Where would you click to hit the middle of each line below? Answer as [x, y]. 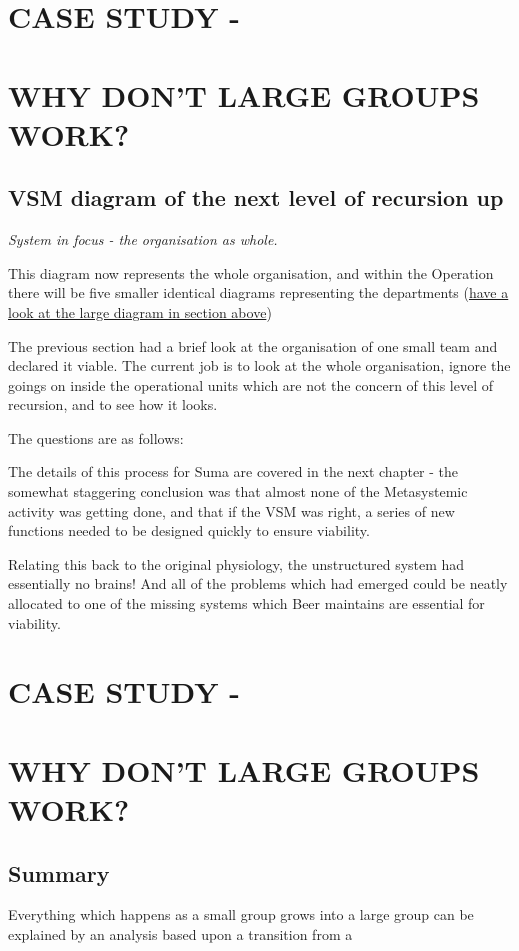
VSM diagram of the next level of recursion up [256, 197]
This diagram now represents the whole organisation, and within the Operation [251, 272]
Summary [59, 872]
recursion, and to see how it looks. [113, 404]
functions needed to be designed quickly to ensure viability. [189, 530]
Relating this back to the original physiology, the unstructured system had [236, 563]
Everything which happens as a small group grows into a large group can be [241, 914]
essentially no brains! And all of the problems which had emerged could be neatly [258, 583]
